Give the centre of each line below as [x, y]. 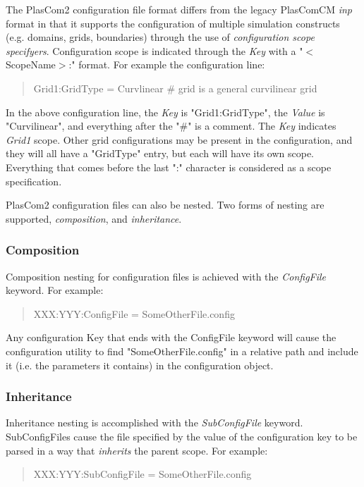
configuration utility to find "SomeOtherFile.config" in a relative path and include [182, 351]
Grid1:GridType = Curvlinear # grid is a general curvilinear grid [175, 88]
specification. [34, 181]
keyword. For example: [55, 290]
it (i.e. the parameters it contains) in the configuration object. [140, 365]
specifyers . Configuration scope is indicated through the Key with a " [154, 50]
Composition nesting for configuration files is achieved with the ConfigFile [166, 276]
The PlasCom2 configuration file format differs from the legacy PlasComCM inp [179, 9]
